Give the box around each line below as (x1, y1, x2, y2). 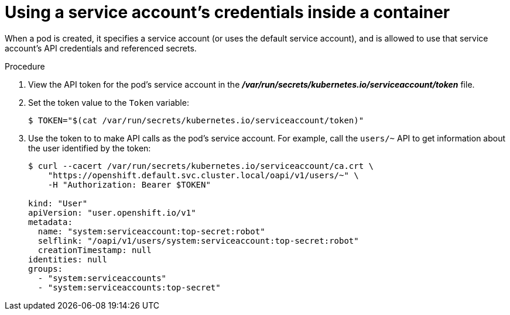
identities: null (28, 254, 107, 264)
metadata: (28, 217, 73, 227)
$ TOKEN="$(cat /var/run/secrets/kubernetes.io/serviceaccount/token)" (28, 115, 364, 125)
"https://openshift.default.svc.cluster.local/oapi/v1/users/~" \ (47, 170, 359, 180)
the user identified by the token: (28, 143, 151, 153)
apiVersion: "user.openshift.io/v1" (28, 207, 196, 217)
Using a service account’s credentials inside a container (5, 2, 450, 22)
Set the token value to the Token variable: (28, 97, 189, 108)
